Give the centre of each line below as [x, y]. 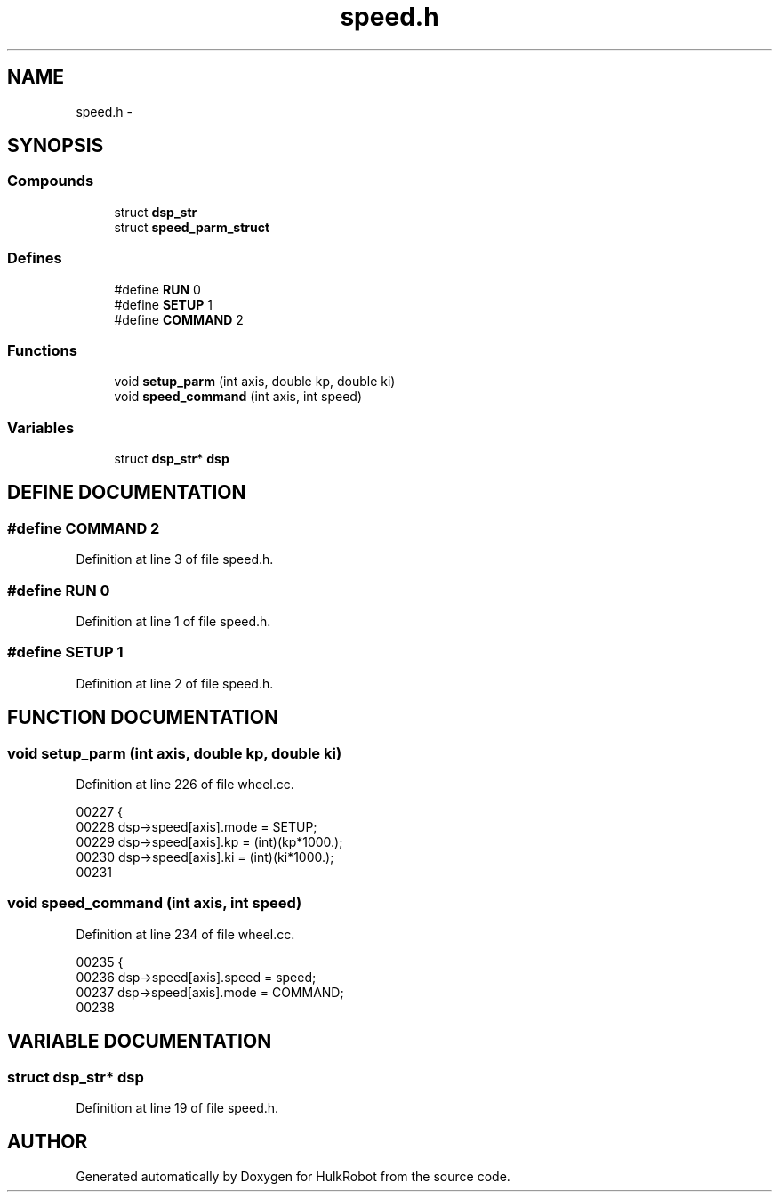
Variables [41, 427]
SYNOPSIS [56, 146]
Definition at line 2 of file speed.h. [175, 683]
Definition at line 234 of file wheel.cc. [185, 934]
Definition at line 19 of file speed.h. [177, 1107]
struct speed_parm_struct [192, 227]
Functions [42, 350]
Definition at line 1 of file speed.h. [173, 622]
